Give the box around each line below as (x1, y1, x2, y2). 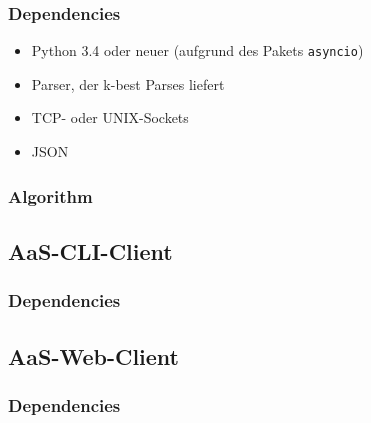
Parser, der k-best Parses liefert (31, 73, 225, 94)
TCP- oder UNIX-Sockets (31, 107, 189, 128)
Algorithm (8, 183, 93, 208)
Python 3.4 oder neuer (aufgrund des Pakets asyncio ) (31, 40, 364, 61)
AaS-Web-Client (8, 340, 179, 371)
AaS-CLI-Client (8, 235, 173, 266)
